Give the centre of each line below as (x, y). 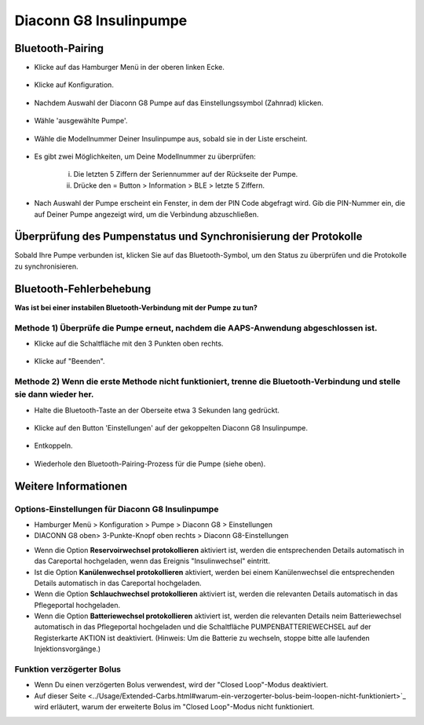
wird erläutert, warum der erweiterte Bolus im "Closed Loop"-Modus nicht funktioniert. (174, 707)
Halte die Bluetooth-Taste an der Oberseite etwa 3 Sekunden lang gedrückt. (157, 410)
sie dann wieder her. (54, 394)
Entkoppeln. (54, 446)
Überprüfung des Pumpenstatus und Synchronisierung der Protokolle (188, 237)
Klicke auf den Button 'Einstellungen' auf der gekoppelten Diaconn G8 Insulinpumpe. (171, 428)
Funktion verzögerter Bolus (68, 669)
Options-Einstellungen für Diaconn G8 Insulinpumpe (117, 509)
